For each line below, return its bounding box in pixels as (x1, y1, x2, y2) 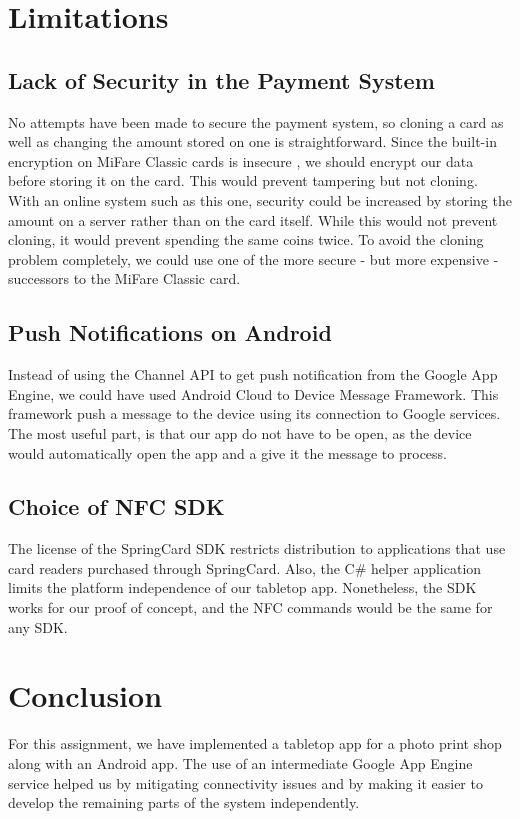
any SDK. (8, 616, 68, 637)
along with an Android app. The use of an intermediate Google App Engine (8, 752, 473, 773)
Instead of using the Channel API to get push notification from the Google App (8, 364, 498, 385)
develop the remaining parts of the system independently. (8, 792, 360, 813)
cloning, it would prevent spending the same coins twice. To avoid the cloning (8, 229, 484, 250)
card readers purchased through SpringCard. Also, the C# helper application (8, 557, 482, 578)
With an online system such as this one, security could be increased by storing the (8, 189, 512, 210)
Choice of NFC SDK (8, 491, 225, 522)
